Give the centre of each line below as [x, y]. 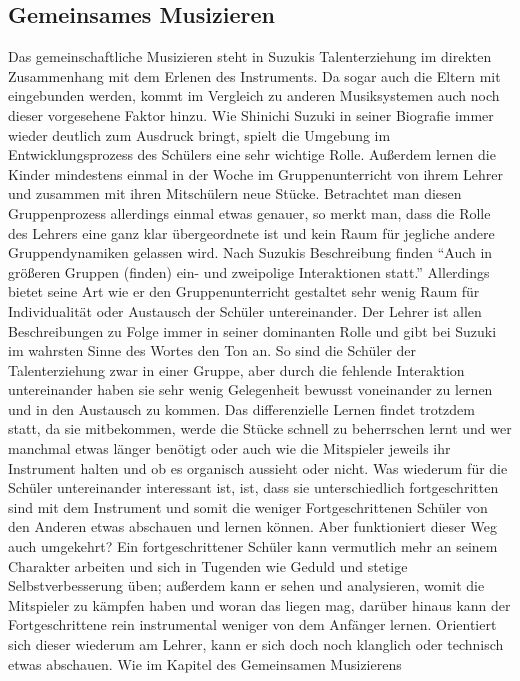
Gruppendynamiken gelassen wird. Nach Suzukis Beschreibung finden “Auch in [250, 252]
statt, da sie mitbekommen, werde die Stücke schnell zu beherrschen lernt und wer [260, 428]
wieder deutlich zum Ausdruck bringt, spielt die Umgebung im [199, 134]
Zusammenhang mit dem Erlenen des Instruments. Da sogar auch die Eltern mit [254, 75]
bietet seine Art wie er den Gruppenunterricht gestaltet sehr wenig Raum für [244, 291]
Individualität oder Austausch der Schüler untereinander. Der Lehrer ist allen [245, 310]
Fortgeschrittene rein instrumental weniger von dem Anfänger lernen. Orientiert [252, 624]
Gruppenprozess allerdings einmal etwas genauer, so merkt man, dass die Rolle [249, 212]
